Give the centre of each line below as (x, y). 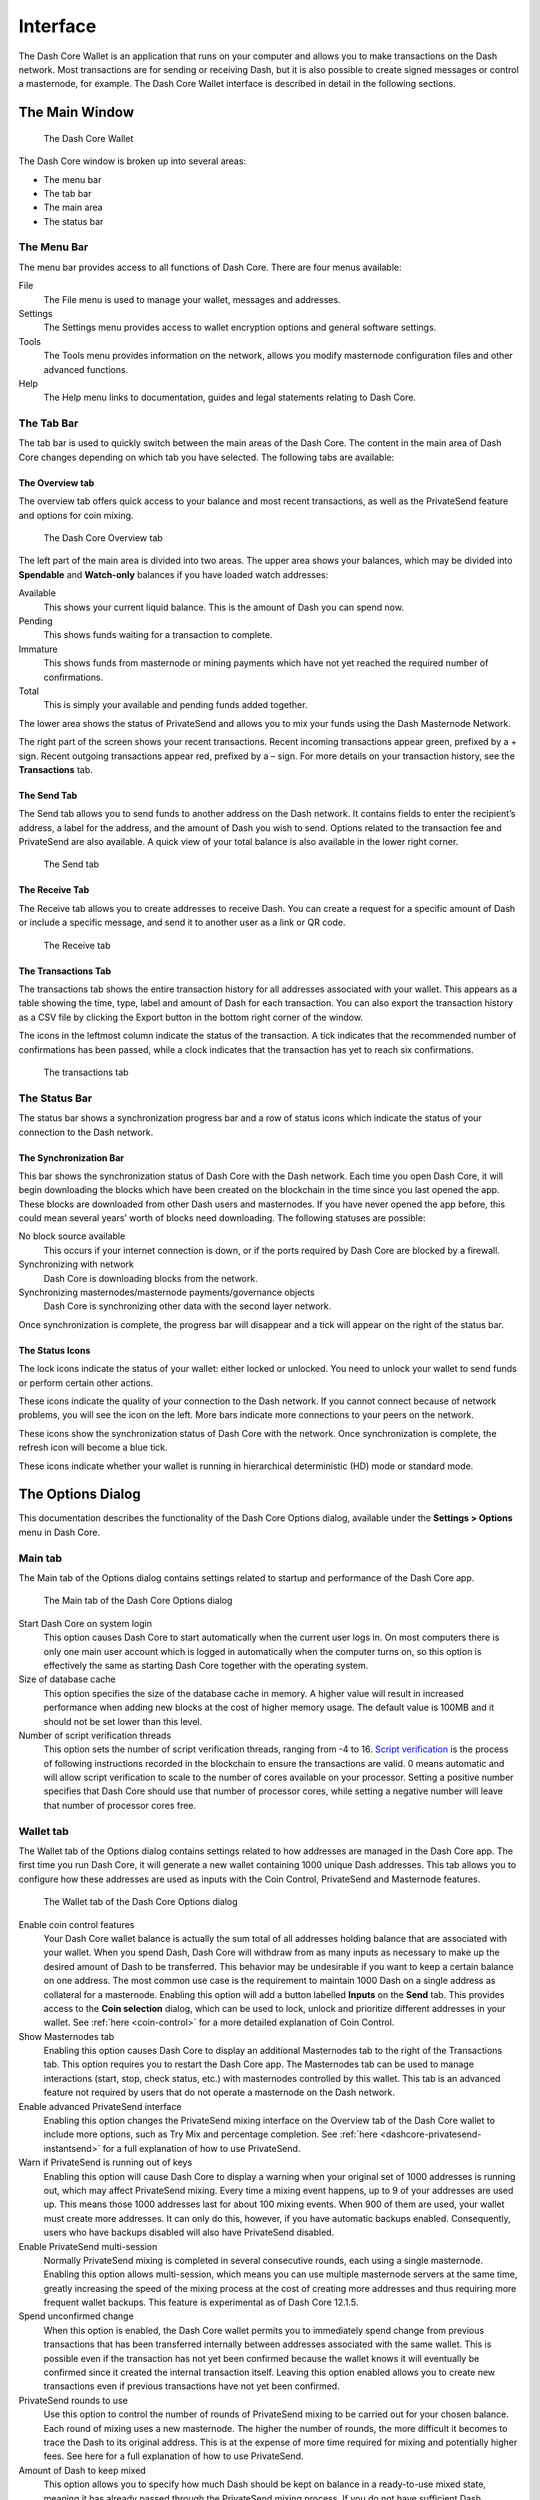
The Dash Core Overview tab (103, 538)
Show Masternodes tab (66, 2036)
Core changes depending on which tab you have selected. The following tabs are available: (206, 457)
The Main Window (76, 112)
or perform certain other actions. (86, 1382)
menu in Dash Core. (59, 1532)
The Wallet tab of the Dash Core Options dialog (141, 1902)
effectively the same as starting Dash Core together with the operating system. (206, 1665)
